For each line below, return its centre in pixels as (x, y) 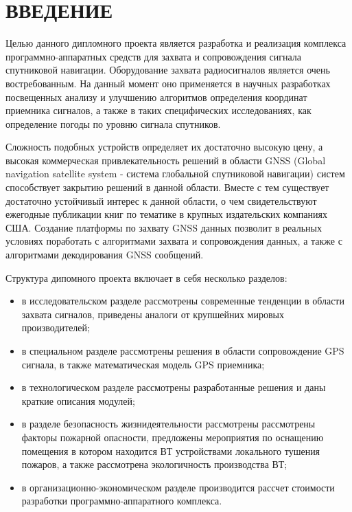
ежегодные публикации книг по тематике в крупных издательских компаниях (166, 214)
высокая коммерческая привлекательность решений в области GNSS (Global (166, 160)
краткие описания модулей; (78, 400)
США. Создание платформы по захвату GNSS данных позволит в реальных (164, 227)
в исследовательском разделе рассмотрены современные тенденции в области (183, 301)
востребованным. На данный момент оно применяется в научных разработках (168, 83)
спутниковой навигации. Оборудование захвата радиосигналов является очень (168, 70)
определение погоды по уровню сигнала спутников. (113, 123)
